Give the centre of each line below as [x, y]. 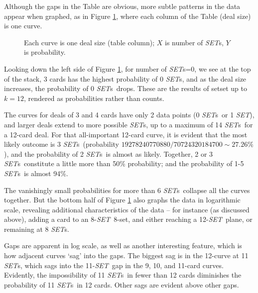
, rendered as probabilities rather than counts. [94, 98]
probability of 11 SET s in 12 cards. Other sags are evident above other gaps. [122, 284]
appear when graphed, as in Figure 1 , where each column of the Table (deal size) [128, 16]
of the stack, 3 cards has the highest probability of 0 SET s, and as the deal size [125, 78]
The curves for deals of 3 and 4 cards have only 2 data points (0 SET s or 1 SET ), [129, 115]
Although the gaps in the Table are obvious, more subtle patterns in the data [122, 6]
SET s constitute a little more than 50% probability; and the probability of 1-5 [124, 163]
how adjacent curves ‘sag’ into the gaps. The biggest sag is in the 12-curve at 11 [126, 255]
